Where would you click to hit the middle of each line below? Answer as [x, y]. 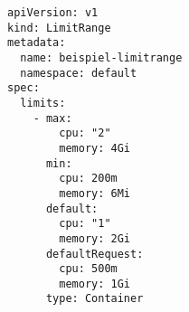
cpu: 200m [88, 179]
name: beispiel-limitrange [101, 57]
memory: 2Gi [95, 238]
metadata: [37, 43]
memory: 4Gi [95, 148]
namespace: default [79, 73]
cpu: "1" [85, 224]
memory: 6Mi [95, 193]
